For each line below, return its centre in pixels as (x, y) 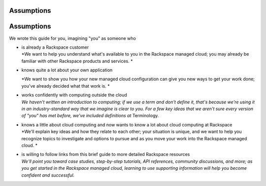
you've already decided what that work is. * (66, 86)
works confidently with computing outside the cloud (74, 95)
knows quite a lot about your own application (67, 70)
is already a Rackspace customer (55, 47)
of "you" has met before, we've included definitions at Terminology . (90, 116)
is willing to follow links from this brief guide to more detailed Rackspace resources (106, 155)
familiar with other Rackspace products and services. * (77, 61)
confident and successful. (48, 175)
